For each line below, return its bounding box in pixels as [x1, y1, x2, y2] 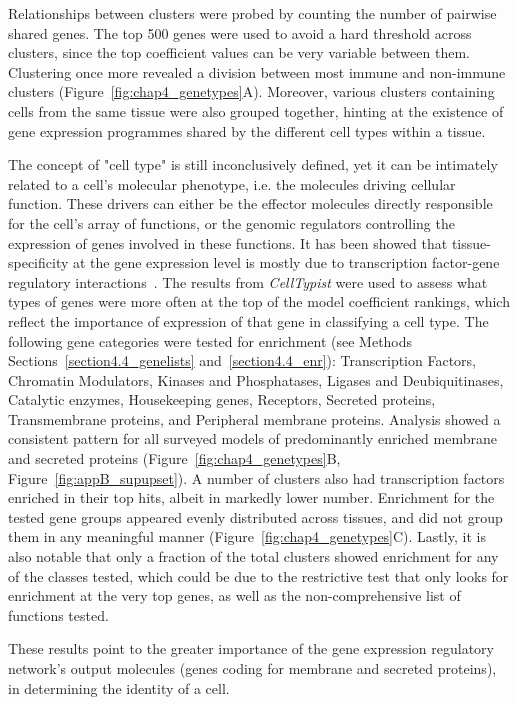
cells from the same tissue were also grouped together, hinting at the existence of [8, 100, 504, 121]
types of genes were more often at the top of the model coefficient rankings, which [8, 291, 510, 312]
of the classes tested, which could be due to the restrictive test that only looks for [8, 565, 509, 586]
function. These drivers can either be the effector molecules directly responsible [8, 193, 493, 214]
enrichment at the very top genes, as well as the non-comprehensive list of [8, 585, 461, 606]
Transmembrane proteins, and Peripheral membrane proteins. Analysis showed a [8, 408, 501, 429]
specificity [8, 252, 69, 273]
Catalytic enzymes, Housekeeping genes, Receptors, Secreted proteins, [8, 389, 436, 410]
